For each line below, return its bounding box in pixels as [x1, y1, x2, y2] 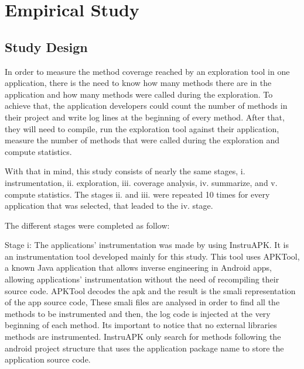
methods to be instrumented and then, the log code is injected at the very [5, 307, 271, 319]
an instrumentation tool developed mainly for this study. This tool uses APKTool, [5, 250, 300, 262]
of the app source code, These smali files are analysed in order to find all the [5, 296, 280, 308]
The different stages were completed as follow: [5, 219, 170, 231]
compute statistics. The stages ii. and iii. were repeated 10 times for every [5, 188, 270, 200]
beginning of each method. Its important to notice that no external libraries [5, 319, 277, 331]
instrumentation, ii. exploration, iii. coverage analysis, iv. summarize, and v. [5, 176, 278, 188]
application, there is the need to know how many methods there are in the [5, 77, 272, 89]
